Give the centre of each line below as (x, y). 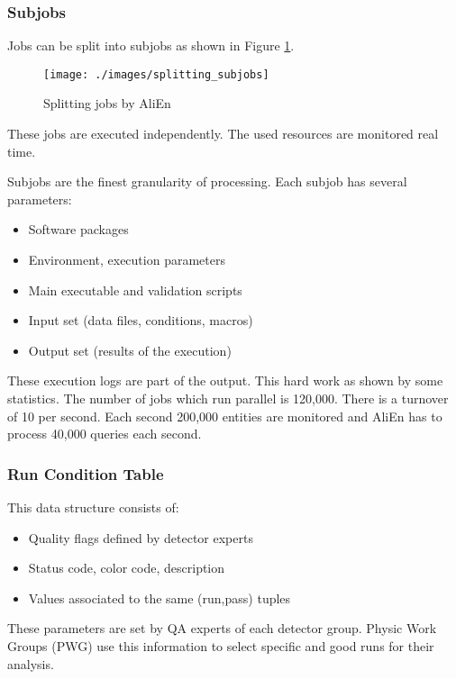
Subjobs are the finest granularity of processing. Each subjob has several (207, 181)
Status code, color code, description (127, 568)
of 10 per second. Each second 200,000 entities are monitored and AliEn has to (225, 416)
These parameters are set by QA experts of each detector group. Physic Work (222, 628)
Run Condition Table (86, 473)
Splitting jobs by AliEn (107, 103)
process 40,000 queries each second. (105, 434)
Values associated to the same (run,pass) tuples (160, 598)
